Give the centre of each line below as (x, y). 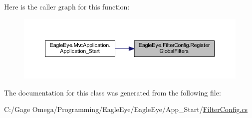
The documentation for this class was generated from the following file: (113, 92)
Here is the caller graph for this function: (67, 6)
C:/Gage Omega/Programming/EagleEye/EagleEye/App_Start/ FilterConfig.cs (126, 109)
